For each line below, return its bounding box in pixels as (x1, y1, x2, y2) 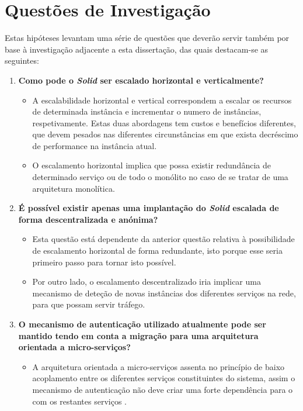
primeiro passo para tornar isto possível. (32, 255, 176, 268)
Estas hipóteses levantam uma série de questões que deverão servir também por (5, 32, 290, 44)
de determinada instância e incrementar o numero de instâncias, (32, 105, 262, 118)
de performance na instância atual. (32, 139, 157, 151)
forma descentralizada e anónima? (18, 213, 158, 225)
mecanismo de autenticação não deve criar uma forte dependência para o (32, 383, 293, 395)
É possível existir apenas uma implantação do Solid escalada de (18, 202, 279, 214)
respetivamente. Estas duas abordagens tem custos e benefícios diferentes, (32, 116, 296, 129)
